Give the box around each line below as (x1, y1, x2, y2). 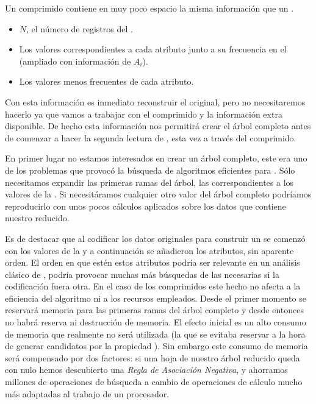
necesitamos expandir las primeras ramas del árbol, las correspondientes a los (5, 175, 294, 188)
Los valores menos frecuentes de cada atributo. (19, 75, 194, 88)
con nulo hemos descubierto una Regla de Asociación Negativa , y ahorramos (5, 363, 288, 376)
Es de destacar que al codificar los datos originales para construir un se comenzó (5, 232, 306, 244)
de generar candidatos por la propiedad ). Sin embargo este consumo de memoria (5, 339, 308, 352)
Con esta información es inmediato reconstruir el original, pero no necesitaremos (5, 95, 306, 108)
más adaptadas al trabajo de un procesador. (5, 387, 170, 400)
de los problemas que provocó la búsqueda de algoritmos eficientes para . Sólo (5, 163, 295, 176)
